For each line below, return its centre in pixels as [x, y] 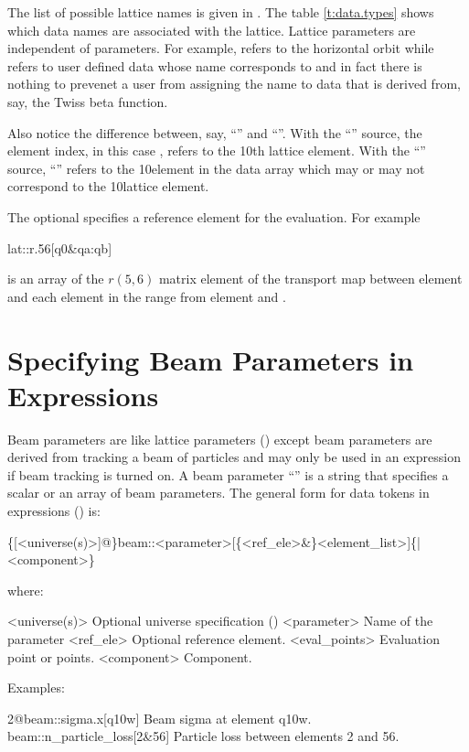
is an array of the [56, 279]
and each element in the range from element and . [147, 296]
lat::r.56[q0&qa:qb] [60, 247]
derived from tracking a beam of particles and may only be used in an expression [234, 457]
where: [26, 590]
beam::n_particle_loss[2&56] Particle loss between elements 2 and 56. [203, 736]
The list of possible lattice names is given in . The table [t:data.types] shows [221, 12]
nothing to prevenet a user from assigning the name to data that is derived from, [234, 84]
